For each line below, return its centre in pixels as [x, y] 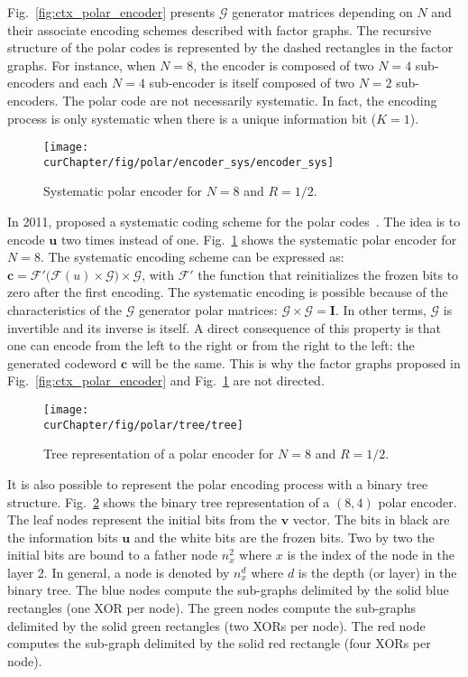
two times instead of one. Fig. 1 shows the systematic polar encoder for [259, 239]
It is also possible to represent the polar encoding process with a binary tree [218, 483]
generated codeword [62, 362]
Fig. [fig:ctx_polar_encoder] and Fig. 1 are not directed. [166, 380]
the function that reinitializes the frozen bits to [328, 274]
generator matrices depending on [322, 12]
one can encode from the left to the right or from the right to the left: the [211, 345]
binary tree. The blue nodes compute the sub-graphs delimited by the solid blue [228, 590]
